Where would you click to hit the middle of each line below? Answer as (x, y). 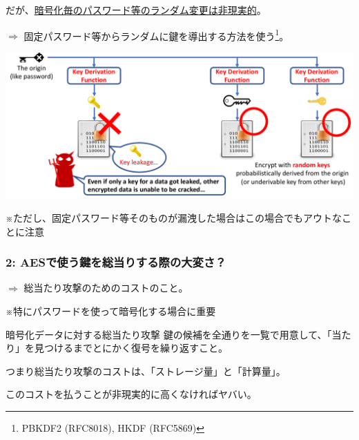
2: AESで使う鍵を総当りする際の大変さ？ (116, 262)
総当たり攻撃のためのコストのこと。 (106, 288)
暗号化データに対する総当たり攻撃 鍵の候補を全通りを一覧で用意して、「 (169, 334)
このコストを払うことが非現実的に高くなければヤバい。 (131, 394)
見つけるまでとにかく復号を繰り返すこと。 (131, 348)
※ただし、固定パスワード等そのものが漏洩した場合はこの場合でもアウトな (174, 218)
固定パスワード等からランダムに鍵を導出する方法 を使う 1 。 (156, 35)
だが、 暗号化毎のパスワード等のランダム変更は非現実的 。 (136, 10)
